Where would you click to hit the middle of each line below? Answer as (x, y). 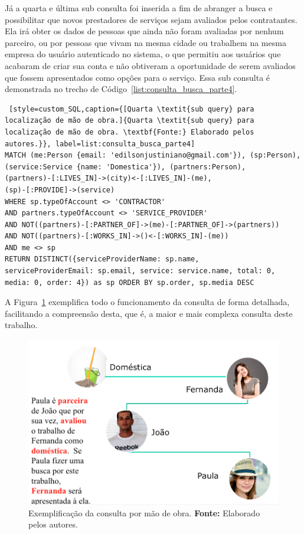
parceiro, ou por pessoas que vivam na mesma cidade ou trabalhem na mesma (146, 42)
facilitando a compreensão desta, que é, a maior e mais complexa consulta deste (149, 313)
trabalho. (21, 325)
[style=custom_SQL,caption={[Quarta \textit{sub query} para (132, 109)
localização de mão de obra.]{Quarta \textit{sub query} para (130, 121)
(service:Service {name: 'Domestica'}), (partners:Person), (125, 167)
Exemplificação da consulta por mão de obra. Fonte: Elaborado (144, 512)
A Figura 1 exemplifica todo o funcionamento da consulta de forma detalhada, (147, 302)
